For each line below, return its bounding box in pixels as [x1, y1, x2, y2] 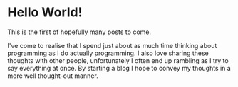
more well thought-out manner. [7, 71, 98, 80]
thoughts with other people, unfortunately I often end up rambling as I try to [7, 56, 229, 64]
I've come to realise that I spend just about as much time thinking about [7, 41, 217, 50]
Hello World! [7, 4, 83, 21]
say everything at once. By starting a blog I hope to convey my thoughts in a [7, 64, 232, 72]
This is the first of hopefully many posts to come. [7, 28, 152, 36]
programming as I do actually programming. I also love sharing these [7, 49, 209, 57]
